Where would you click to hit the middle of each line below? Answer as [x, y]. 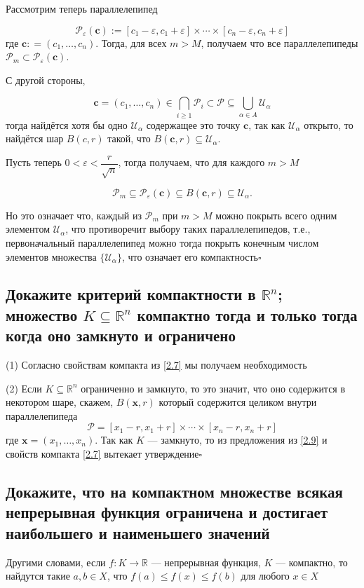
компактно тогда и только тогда [247, 314]
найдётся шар [35, 138]
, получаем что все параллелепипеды [279, 42]
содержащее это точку [193, 124]
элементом [28, 229]
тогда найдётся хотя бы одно [67, 124]
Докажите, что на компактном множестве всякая [174, 492]
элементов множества [51, 256]
